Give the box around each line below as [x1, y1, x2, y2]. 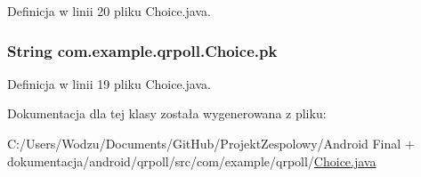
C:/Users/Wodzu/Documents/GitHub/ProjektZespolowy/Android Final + [7, 134, 415, 152]
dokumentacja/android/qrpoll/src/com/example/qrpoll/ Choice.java [7, 151, 376, 170]
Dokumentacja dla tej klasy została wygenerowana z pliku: [7, 104, 327, 123]
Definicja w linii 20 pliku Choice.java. [7, 2, 211, 20]
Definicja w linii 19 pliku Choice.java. [7, 74, 211, 93]
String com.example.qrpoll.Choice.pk [7, 39, 278, 61]
